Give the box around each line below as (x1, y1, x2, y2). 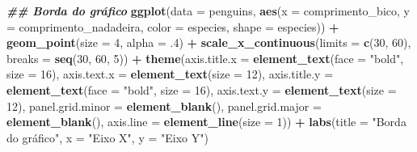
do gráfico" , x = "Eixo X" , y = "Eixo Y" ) (6, 129, 208, 146)
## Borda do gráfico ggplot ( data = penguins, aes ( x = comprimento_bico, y (6, 2, 410, 19)
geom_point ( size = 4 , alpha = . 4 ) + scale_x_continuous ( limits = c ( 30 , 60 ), (6, 34, 411, 51)
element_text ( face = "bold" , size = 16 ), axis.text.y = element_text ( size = (6, 81, 397, 98)
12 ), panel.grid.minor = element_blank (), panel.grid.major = (6, 97, 322, 114)
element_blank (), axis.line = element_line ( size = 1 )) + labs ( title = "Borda (6, 113, 406, 130)
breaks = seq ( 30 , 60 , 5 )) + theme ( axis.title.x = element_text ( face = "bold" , (6, 49, 404, 66)
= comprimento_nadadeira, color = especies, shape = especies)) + (6, 18, 339, 35)
